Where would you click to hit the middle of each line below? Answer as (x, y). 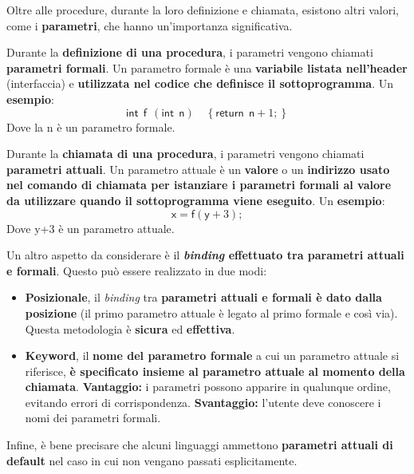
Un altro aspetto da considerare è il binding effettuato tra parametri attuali (205, 255)
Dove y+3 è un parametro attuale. (91, 228)
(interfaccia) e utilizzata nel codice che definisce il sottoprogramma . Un (200, 83)
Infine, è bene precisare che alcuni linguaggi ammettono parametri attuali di (200, 445)
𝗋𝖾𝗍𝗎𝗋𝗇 (230, 113)
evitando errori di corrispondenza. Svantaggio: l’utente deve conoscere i (203, 402)
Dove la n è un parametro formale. (91, 126)
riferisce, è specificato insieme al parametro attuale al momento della (215, 371)
